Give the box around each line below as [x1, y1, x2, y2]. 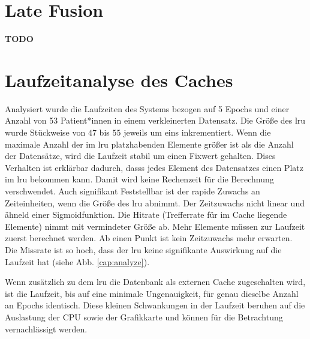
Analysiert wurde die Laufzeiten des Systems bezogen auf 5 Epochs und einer [5, 102, 290, 115]
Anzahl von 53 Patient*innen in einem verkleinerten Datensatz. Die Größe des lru [5, 114, 306, 127]
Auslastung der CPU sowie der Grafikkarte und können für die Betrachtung [5, 310, 283, 323]
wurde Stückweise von [5, 126, 86, 139]
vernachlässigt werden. [5, 322, 88, 335]
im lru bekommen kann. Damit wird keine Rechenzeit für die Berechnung [5, 173, 274, 185]
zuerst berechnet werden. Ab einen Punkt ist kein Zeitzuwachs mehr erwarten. [5, 232, 293, 244]
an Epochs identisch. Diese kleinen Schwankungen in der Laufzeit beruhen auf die [5, 299, 305, 311]
